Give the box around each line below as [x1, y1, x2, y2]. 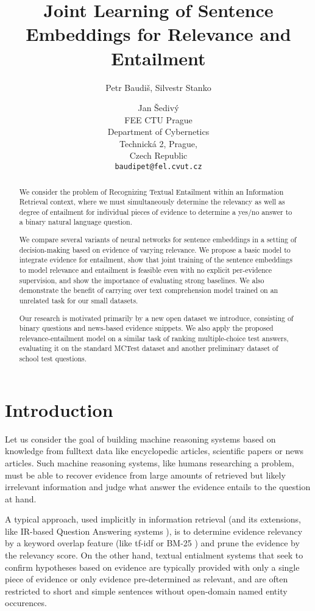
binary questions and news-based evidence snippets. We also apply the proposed [19, 323, 274, 333]
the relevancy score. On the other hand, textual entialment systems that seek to [5, 549, 303, 562]
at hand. [5, 492, 37, 505]
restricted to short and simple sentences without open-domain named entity [5, 584, 288, 597]
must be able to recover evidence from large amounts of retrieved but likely [5, 468, 286, 481]
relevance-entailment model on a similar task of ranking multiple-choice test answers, [19, 333, 289, 343]
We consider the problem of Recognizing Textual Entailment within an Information [19, 186, 284, 197]
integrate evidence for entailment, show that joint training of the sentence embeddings [19, 255, 292, 265]
